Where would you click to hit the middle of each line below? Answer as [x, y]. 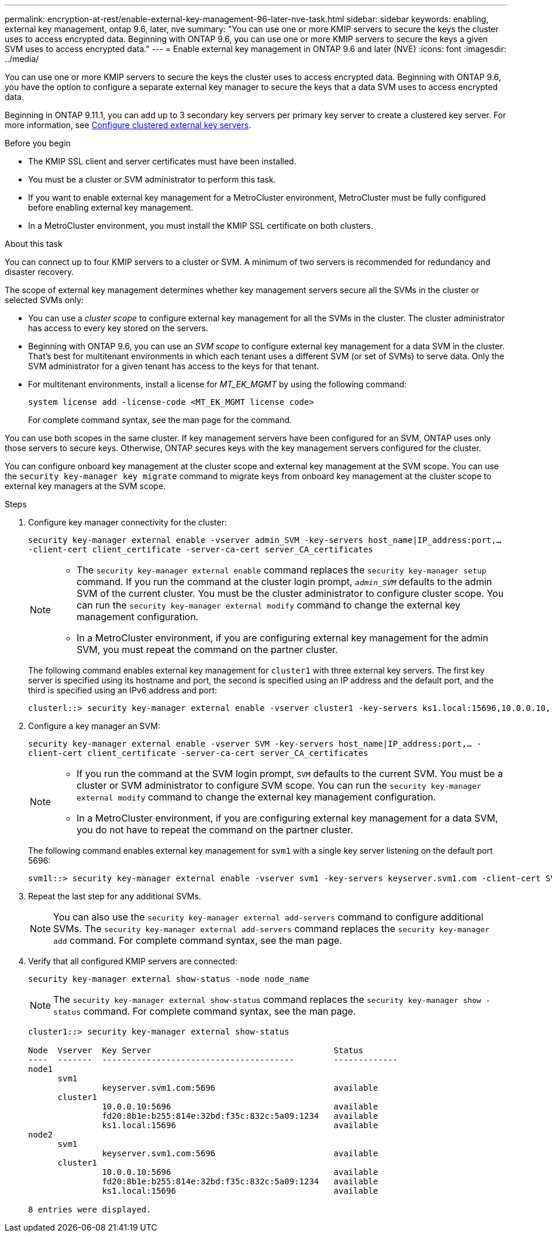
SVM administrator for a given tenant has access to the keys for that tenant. [174, 366]
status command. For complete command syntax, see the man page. [205, 1011]
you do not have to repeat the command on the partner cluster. [215, 830]
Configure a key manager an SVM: [94, 726]
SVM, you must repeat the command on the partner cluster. [207, 650]
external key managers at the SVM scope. [85, 486]
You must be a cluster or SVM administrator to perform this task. [152, 179]
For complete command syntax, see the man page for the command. [160, 420]
